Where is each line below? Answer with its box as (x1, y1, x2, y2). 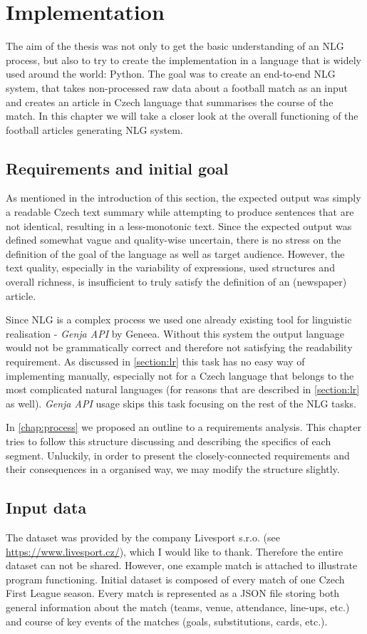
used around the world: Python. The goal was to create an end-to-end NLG (6, 66, 336, 81)
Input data (6, 497, 87, 519)
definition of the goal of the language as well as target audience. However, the (6, 246, 345, 261)
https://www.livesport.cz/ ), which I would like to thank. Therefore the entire (6, 544, 343, 558)
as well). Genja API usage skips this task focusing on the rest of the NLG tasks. (6, 395, 356, 410)
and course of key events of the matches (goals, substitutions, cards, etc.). (6, 613, 328, 628)
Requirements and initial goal (6, 157, 229, 179)
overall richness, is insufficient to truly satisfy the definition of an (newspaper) (6, 274, 347, 289)
